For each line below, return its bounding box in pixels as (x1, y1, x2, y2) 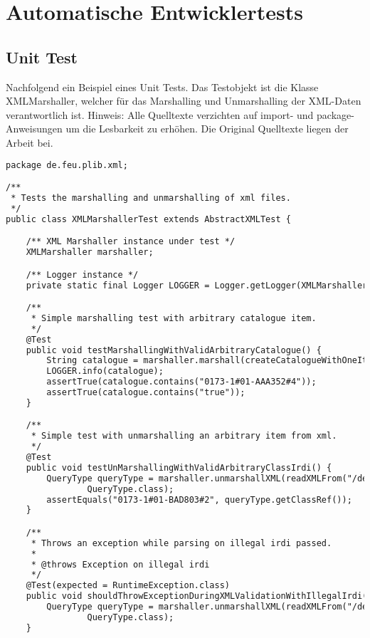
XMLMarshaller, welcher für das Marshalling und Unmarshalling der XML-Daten (6, 93, 361, 108)
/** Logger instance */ (26, 269, 139, 280)
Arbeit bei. (6, 135, 53, 150)
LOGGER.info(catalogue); (46, 366, 164, 377)
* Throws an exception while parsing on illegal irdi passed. (31, 538, 332, 548)
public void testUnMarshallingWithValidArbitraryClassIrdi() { (26, 462, 332, 473)
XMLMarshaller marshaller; (26, 247, 154, 258)
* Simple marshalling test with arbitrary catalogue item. (31, 313, 317, 323)
